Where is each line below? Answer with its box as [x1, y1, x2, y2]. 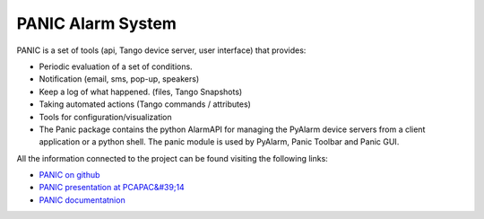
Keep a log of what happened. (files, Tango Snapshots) [39, 86, 243, 97]
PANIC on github [39, 170, 100, 180]
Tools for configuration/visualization [39, 111, 172, 122]
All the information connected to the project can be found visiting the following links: [16, 153, 329, 163]
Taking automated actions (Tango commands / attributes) [39, 99, 251, 109]
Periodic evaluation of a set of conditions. [39, 61, 193, 72]
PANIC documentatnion [39, 194, 125, 206]
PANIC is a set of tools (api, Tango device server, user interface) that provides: [16, 45, 307, 56]
